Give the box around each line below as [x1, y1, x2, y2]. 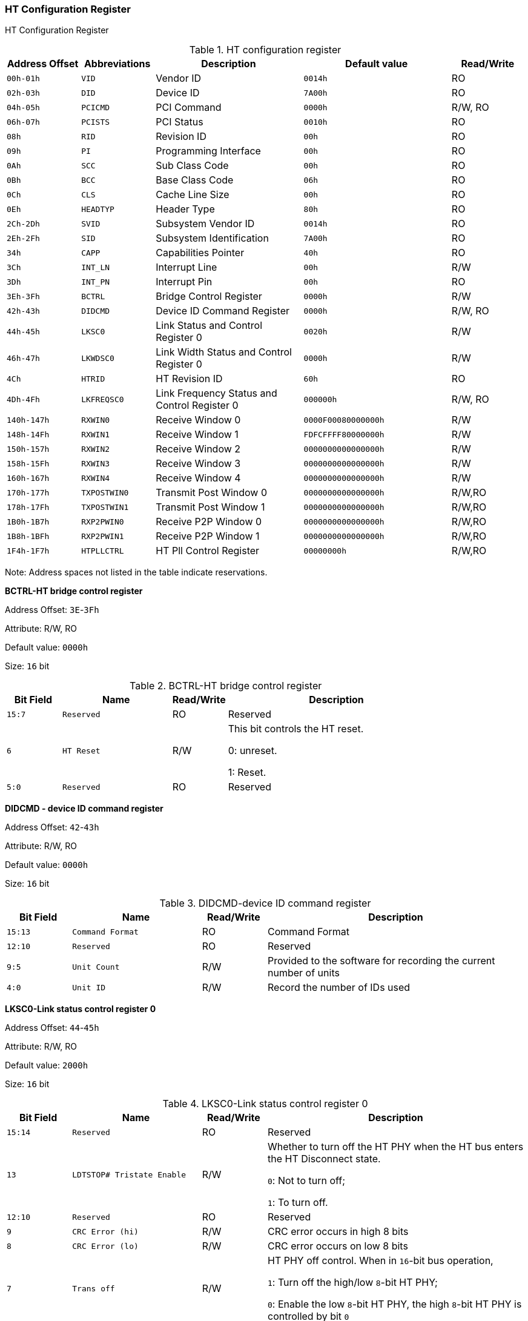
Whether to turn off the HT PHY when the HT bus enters [268, 1141, 524, 1153]
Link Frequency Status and [156, 387, 277, 400]
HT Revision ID [156, 372, 223, 385]
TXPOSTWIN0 [81, 488, 129, 497]
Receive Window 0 [156, 414, 241, 426]
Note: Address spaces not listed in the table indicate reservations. [5, 567, 268, 578]
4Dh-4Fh [7, 394, 40, 404]
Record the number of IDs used [268, 981, 411, 994]
